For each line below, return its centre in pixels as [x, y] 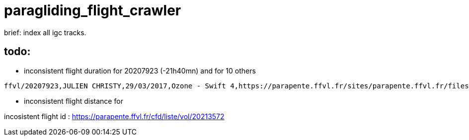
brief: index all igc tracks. [45, 32]
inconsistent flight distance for [74, 101]
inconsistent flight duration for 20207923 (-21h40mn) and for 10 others [140, 70]
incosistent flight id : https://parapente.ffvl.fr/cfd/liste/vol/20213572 [114, 116]
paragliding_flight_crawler [93, 10]
